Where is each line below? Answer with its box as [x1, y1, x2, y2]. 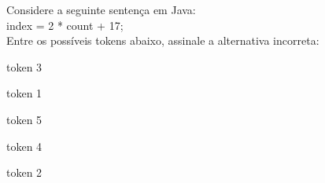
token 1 [6, 85, 42, 101]
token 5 [6, 111, 42, 127]
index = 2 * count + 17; [6, 16, 124, 33]
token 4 [6, 137, 42, 154]
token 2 [6, 164, 42, 181]
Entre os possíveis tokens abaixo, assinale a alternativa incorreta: [6, 32, 319, 49]
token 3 [6, 58, 42, 75]
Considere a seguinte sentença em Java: [6, 2, 196, 17]
